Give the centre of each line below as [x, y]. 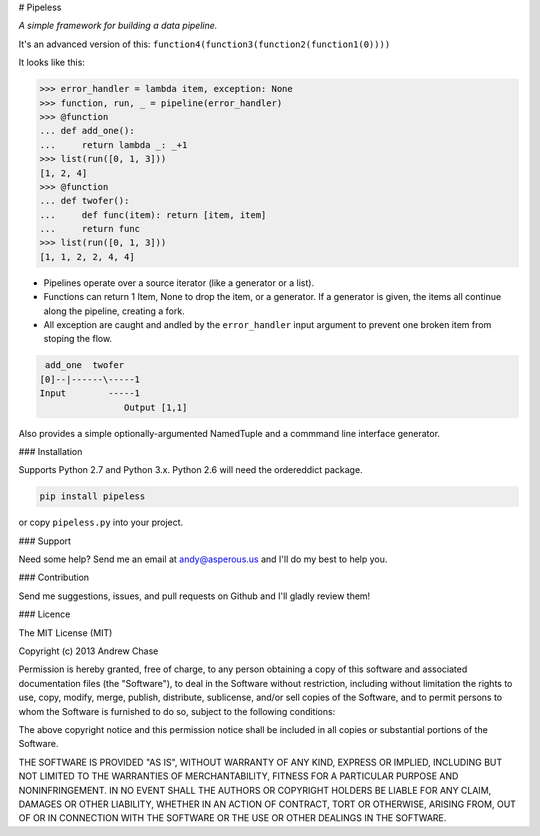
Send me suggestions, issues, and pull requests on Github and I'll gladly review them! [194, 596]
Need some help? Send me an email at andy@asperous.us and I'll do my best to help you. [203, 559]
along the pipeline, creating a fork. [114, 311]
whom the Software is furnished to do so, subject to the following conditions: [177, 711]
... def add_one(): [87, 131]
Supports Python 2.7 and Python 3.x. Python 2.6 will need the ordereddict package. [191, 470]
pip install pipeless [92, 496]
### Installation [50, 451]
